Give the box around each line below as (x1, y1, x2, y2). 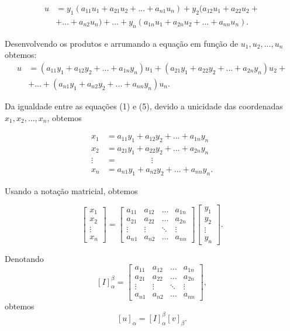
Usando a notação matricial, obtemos (5, 184, 138, 196)
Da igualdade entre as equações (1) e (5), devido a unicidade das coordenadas (5, 99, 283, 112)
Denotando (5, 252, 44, 264)
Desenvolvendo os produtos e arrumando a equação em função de (5, 37, 239, 49)
